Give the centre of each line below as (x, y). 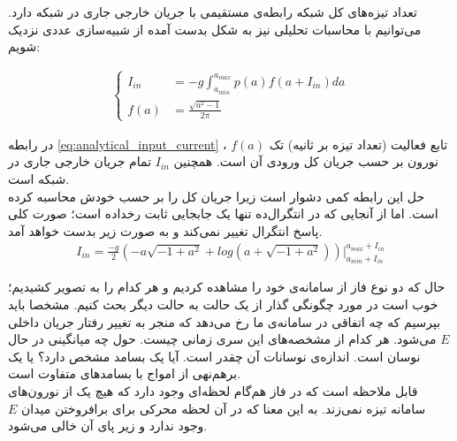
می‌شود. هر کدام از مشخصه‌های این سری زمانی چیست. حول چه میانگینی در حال (222, 339)
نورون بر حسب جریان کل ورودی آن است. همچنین (306, 161)
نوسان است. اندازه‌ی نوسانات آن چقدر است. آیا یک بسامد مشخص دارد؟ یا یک (214, 356)
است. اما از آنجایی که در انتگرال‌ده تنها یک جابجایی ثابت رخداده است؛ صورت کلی (223, 213)
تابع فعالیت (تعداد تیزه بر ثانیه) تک (358, 144)
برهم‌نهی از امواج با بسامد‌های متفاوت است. (125, 373)
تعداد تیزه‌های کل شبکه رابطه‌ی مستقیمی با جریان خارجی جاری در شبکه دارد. (213, 11)
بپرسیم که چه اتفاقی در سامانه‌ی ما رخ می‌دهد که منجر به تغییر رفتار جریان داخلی (225, 321)
